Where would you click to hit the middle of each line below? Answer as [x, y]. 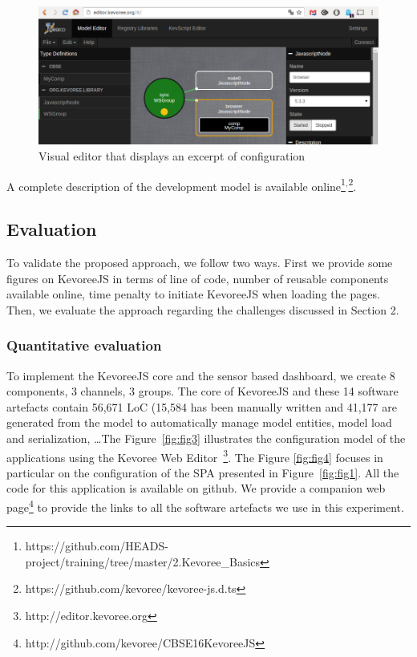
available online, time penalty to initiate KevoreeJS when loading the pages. [193, 294]
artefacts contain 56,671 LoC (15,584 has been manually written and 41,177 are [202, 406]
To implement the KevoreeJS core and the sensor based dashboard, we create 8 [201, 375]
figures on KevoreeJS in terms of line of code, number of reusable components [198, 278]
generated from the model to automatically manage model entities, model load [199, 422]
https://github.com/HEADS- [97, 546]
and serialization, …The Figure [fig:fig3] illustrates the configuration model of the [206, 438]
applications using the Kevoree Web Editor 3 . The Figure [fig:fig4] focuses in [195, 456]
